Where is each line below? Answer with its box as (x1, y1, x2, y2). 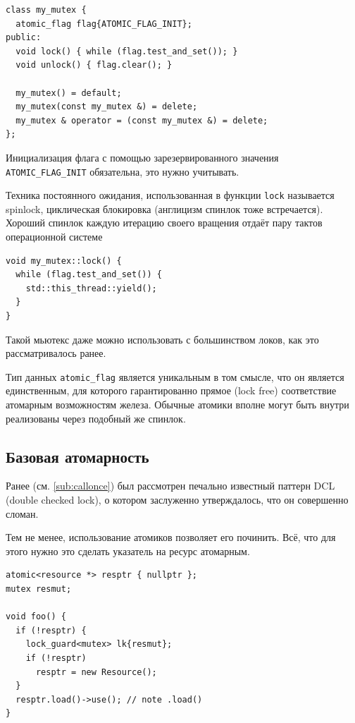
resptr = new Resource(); (35, 667, 157, 677)
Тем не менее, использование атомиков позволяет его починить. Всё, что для (6, 530, 336, 545)
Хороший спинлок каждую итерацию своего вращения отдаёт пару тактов (6, 215, 323, 230)
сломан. (6, 506, 39, 521)
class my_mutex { (6, 5, 87, 15)
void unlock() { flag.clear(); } (15, 60, 173, 71)
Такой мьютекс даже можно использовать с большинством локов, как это (6, 332, 319, 346)
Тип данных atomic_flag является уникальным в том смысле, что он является (6, 369, 344, 384)
